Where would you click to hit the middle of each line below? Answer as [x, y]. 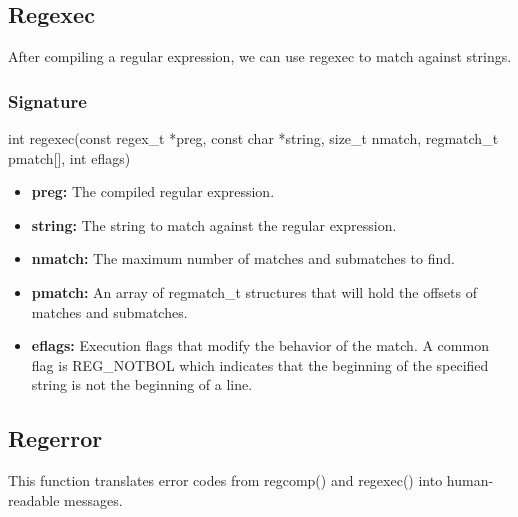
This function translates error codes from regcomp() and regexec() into [225, 480]
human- [470, 480]
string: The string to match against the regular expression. [214, 224]
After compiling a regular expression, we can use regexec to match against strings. [260, 56]
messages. [93, 499]
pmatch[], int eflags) [69, 157]
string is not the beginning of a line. [142, 384]
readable [34, 499]
